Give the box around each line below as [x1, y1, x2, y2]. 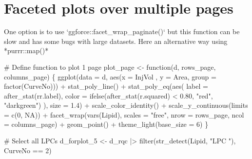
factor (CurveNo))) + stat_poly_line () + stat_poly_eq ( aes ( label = [4, 81, 208, 91]
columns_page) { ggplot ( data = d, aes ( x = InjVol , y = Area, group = [4, 71, 216, 81]
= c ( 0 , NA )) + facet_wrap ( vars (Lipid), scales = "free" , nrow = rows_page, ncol [4, 109, 244, 119]
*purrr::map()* [4, 45, 49, 56]
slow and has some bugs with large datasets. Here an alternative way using [4, 36, 228, 46]
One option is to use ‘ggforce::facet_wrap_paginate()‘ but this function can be [4, 26, 240, 37]
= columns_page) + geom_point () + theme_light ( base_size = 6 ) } [4, 119, 209, 129]
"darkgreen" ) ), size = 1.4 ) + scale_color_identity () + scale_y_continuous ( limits [4, 100, 248, 110]
